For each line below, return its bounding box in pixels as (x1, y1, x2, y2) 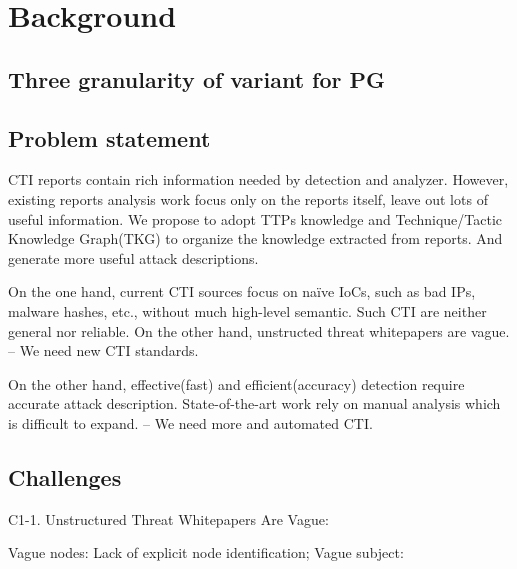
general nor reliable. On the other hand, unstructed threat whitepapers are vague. (8, 320, 510, 341)
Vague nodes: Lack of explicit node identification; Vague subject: (8, 542, 404, 563)
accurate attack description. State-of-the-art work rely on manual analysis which (8, 393, 501, 414)
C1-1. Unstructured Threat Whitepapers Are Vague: (8, 508, 329, 529)
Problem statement (8, 122, 211, 153)
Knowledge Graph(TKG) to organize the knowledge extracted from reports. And (8, 228, 503, 249)
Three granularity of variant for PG (8, 63, 386, 94)
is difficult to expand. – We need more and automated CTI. (8, 412, 373, 433)
